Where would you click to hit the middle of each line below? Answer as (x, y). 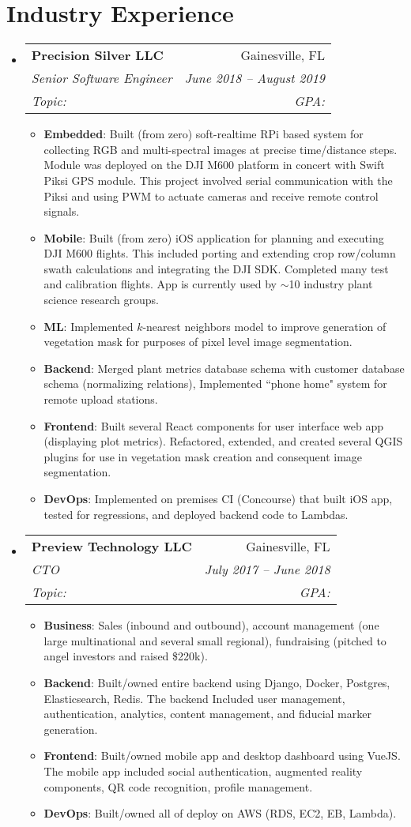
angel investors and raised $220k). (126, 656)
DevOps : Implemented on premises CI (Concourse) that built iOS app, (218, 498)
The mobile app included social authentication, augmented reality (203, 771)
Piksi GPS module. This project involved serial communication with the (218, 180)
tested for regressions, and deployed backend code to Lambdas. (196, 514)
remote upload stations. (101, 399)
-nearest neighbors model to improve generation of (264, 326)
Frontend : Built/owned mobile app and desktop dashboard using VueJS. (222, 756)
